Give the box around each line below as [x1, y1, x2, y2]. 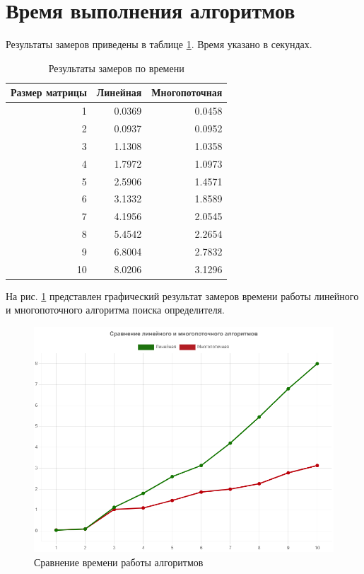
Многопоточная [151, 85, 223, 100]
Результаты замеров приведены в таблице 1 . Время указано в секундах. [6, 37, 312, 52]
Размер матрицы [11, 85, 87, 100]
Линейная [96, 85, 142, 100]
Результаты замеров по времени [48, 60, 184, 75]
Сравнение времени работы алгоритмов [34, 554, 204, 569]
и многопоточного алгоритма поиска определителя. [6, 302, 225, 317]
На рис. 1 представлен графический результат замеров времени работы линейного [6, 288, 359, 303]
